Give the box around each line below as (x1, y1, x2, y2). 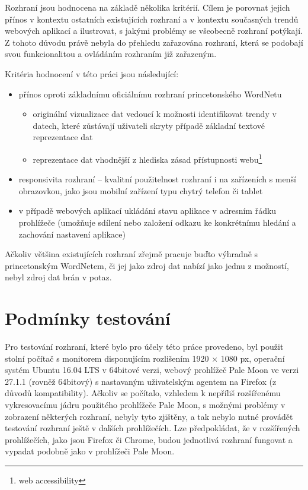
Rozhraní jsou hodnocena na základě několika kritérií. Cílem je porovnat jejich (5, 1, 290, 13)
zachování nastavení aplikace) (18, 227, 126, 240)
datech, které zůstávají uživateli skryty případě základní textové (33, 119, 265, 131)
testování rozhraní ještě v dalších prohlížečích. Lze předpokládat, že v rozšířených (5, 422, 300, 434)
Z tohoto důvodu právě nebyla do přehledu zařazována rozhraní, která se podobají (5, 36, 303, 48)
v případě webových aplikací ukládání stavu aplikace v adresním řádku (18, 204, 277, 217)
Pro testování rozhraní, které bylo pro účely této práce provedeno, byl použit (5, 340, 284, 353)
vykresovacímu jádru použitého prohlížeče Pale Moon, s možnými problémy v (5, 399, 285, 411)
